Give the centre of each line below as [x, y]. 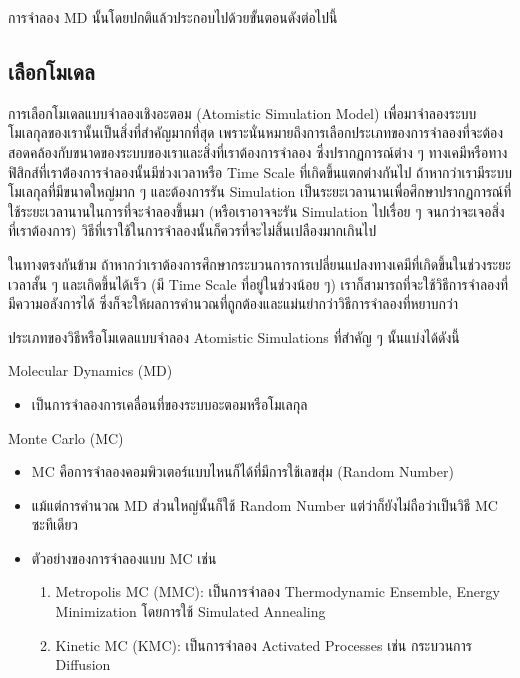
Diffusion [83, 664]
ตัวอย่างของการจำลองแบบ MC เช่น [124, 557]
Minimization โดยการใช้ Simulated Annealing [190, 611]
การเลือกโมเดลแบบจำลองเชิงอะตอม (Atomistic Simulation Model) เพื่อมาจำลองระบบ [242, 112]
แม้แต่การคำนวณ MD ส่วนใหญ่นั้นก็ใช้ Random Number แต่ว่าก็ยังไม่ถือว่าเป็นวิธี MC [264, 504]
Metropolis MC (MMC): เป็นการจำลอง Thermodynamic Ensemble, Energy [277, 591]
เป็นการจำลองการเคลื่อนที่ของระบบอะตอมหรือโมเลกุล [169, 403]
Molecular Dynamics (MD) [90, 370]
